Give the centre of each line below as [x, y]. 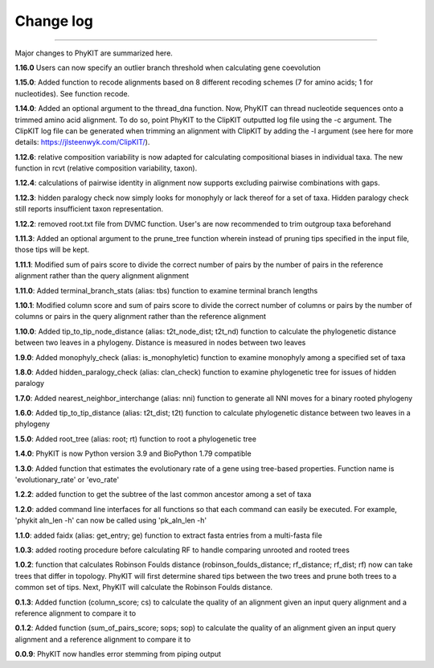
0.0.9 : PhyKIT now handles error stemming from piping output [118, 654]
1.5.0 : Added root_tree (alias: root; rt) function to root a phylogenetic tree [136, 439]
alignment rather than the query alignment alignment [102, 276]
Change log [54, 21]
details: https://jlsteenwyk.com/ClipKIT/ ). [82, 142]
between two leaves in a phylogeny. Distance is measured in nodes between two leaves [160, 342]
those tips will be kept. [52, 250]
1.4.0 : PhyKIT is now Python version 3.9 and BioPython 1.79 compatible [133, 453]
